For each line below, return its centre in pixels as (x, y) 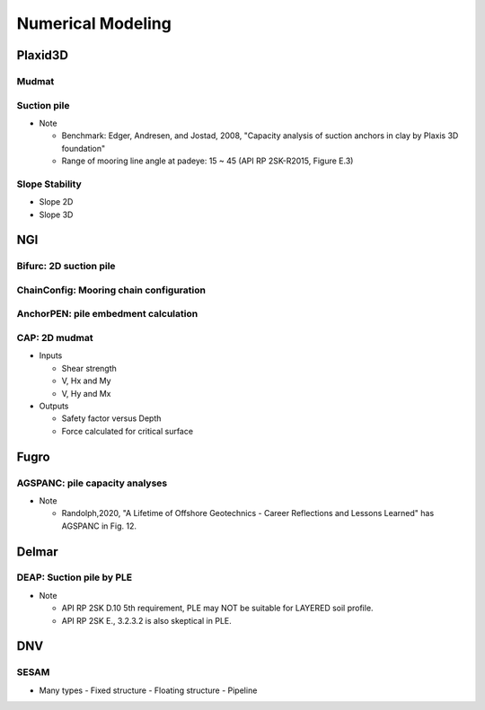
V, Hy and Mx (86, 393)
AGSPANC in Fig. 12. (99, 526)
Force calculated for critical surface (127, 431)
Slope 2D (56, 202)
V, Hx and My (86, 381)
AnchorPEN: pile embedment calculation (107, 314)
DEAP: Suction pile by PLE (75, 577)
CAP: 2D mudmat (55, 338)
